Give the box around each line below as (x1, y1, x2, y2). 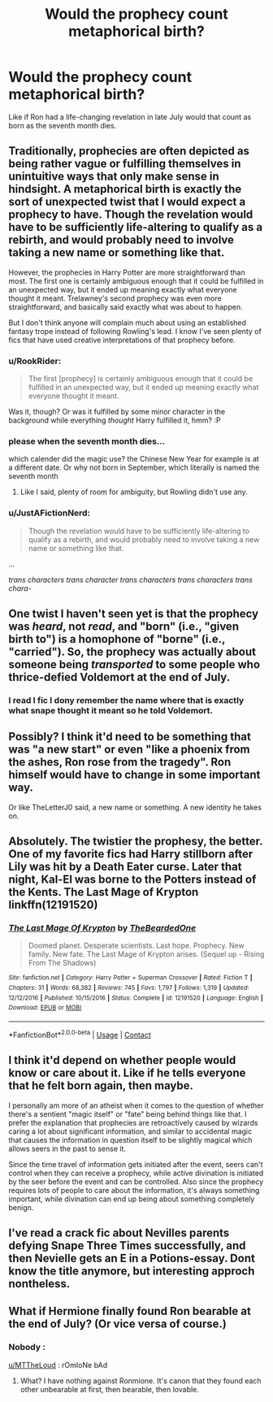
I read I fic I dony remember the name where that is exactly (8, 694, 245, 705)
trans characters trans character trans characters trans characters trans (8, 575, 253, 584)
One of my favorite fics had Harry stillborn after (8, 847, 253, 862)
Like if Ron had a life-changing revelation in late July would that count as (8, 111, 252, 122)
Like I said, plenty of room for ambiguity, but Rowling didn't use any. (19, 487, 248, 497)
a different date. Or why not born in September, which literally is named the (8, 462, 260, 472)
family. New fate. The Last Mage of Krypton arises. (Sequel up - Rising (28, 949, 265, 959)
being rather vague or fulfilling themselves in (8, 157, 241, 171)
